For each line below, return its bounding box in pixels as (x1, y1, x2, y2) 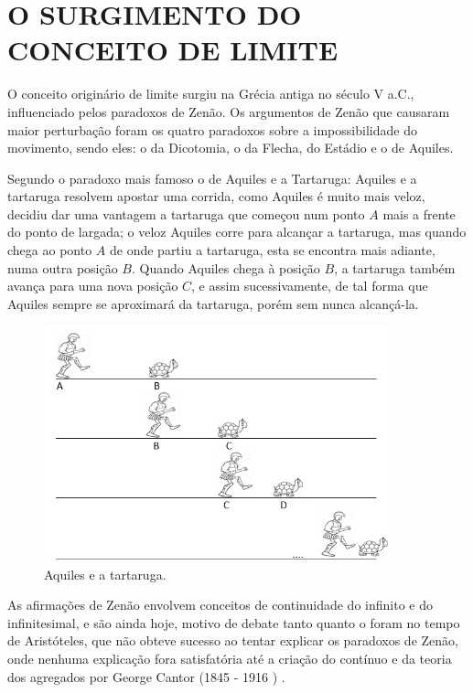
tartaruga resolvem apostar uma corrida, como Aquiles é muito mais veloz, (7, 187, 425, 206)
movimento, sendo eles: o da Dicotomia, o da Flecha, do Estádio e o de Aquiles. (7, 138, 454, 157)
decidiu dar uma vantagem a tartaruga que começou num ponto (7, 204, 365, 223)
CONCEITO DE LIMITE (7, 31, 339, 69)
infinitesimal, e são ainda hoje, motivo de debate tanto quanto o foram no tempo (7, 613, 460, 632)
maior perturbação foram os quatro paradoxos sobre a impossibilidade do (7, 120, 417, 139)
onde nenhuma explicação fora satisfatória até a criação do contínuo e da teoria (7, 648, 452, 667)
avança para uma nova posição (7, 276, 178, 295)
